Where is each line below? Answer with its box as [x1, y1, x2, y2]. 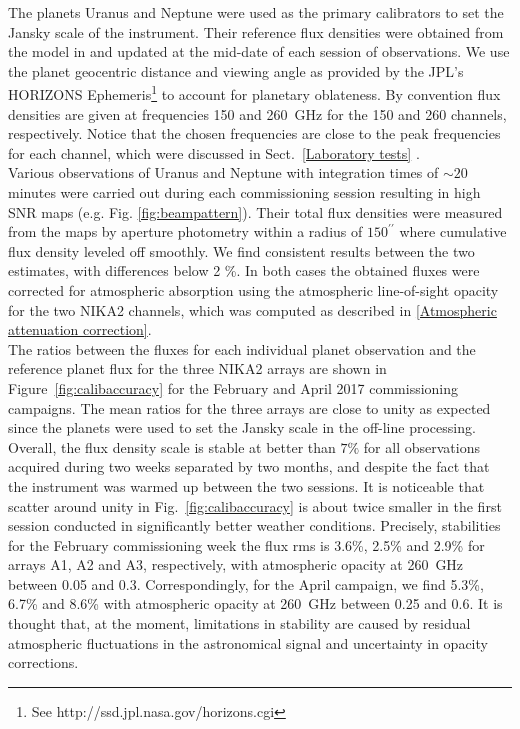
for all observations [363, 436, 480, 457]
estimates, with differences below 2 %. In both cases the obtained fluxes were [8, 260, 480, 281]
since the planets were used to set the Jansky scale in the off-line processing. [8, 417, 476, 438]
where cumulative [399, 221, 507, 242]
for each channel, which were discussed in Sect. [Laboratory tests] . [8, 142, 420, 163]
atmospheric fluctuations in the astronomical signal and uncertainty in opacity [8, 632, 488, 653]
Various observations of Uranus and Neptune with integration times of [8, 162, 439, 183]
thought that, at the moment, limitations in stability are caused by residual [8, 613, 471, 634]
